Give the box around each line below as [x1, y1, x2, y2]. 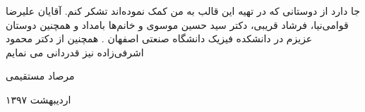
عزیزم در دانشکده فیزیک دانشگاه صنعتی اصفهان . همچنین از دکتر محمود [6, 31, 313, 46]
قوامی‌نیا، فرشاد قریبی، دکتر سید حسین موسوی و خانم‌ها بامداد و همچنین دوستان [6, 17, 349, 32]
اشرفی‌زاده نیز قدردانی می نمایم [6, 44, 144, 59]
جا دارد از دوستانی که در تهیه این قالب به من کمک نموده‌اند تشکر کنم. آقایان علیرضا [6, 4, 360, 18]
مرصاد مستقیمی [6, 68, 75, 83]
